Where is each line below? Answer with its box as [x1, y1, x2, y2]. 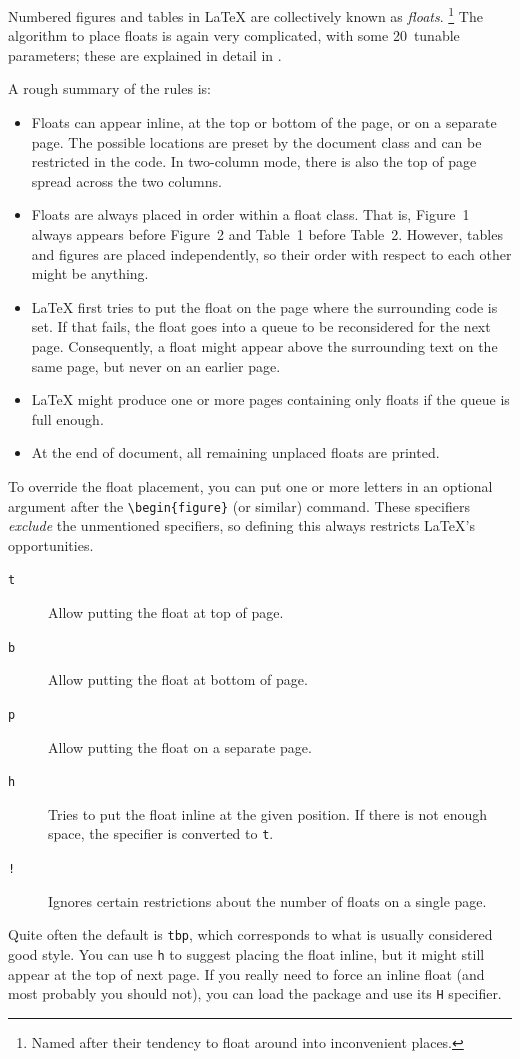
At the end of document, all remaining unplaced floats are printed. [31, 442, 440, 463]
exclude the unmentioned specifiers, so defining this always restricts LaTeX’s [8, 515, 475, 536]
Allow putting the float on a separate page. [48, 736, 312, 757]
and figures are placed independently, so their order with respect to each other [31, 243, 512, 264]
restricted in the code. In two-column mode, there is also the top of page [31, 151, 477, 172]
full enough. [31, 408, 104, 429]
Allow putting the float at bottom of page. [48, 669, 308, 690]
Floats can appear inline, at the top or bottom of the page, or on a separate [31, 112, 497, 133]
